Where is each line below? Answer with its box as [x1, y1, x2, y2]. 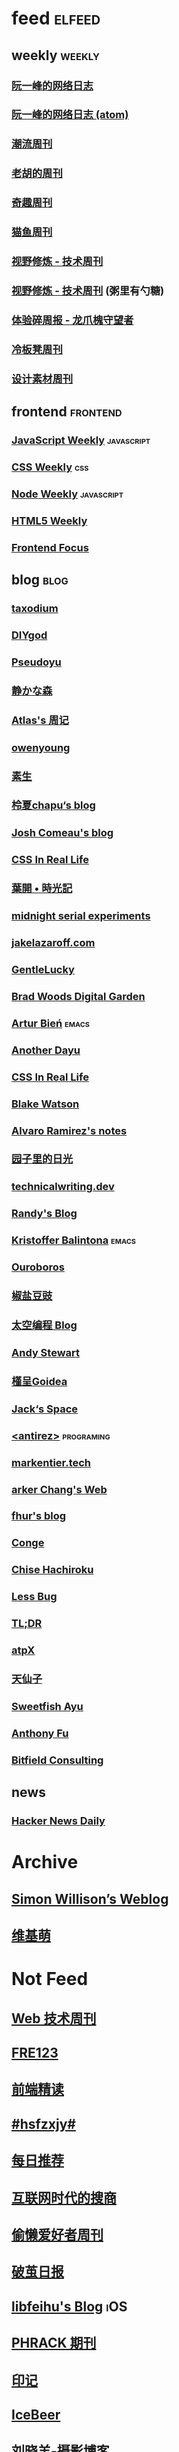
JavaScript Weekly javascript [11, 433, 151, 447]
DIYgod [11, 628, 48, 642]
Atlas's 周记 [11, 713, 69, 727]
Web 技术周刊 [11, 2010, 97, 2027]
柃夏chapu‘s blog [11, 798, 96, 812]
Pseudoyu [11, 655, 62, 669]
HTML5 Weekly [11, 513, 88, 527]
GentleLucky [11, 963, 75, 977]
